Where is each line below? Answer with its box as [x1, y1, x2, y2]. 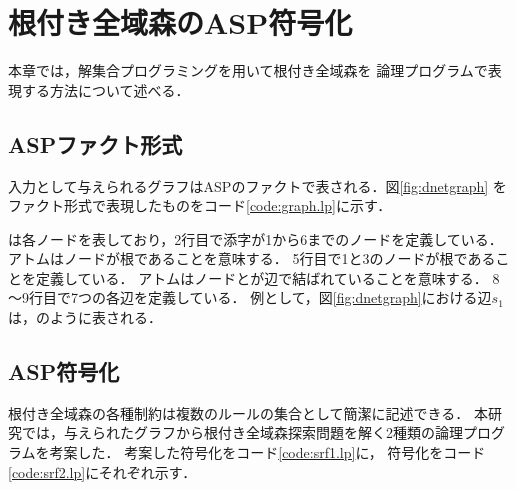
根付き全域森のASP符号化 [8, 2, 353, 43]
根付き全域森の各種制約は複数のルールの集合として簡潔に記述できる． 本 [8, 402, 488, 423]
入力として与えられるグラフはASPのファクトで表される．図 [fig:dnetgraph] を [8, 175, 507, 196]
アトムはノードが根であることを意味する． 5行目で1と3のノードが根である [8, 248, 496, 269]
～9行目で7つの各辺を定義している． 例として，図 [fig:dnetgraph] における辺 [8, 287, 492, 308]
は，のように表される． [8, 307, 162, 328]
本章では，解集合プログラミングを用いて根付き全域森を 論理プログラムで [8, 60, 488, 81]
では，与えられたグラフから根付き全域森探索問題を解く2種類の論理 [21, 422, 463, 443]
